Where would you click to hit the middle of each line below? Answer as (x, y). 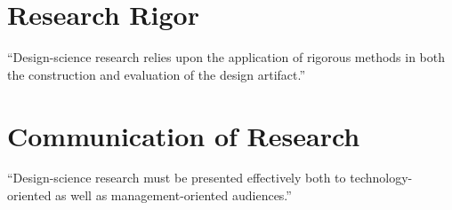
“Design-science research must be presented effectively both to (177, 178)
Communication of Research (184, 135)
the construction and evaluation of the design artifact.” (157, 74)
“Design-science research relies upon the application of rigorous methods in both (226, 57)
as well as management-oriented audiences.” (174, 195)
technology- (381, 178)
